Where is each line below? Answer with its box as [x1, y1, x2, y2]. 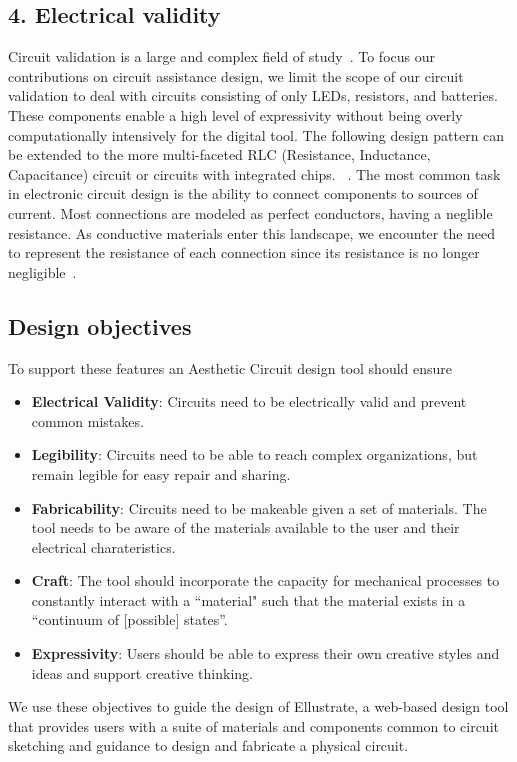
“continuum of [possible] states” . [31, 609, 228, 630]
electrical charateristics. [31, 536, 176, 557]
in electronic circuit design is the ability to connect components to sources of [8, 183, 478, 204]
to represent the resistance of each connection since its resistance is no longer [8, 242, 480, 263]
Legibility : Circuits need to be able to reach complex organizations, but [31, 444, 478, 465]
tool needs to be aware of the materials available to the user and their [31, 517, 460, 538]
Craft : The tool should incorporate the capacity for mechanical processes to [31, 570, 500, 591]
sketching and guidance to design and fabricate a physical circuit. [8, 735, 409, 756]
